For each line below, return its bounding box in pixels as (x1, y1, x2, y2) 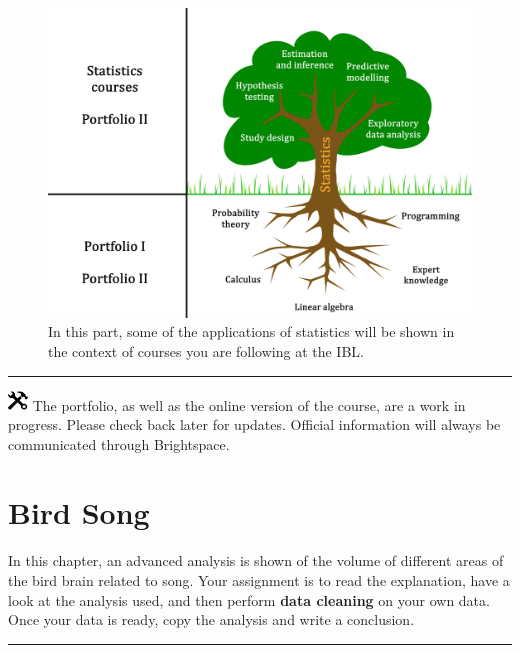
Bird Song (8, 492, 150, 533)
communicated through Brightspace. (8, 433, 230, 454)
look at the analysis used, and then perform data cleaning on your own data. (8, 589, 490, 610)
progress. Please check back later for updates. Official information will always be (8, 414, 501, 435)
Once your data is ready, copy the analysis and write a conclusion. (8, 609, 415, 630)
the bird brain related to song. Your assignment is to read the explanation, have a (8, 569, 510, 590)
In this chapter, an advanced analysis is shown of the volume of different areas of (8, 550, 504, 571)
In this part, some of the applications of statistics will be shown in (48, 321, 455, 342)
